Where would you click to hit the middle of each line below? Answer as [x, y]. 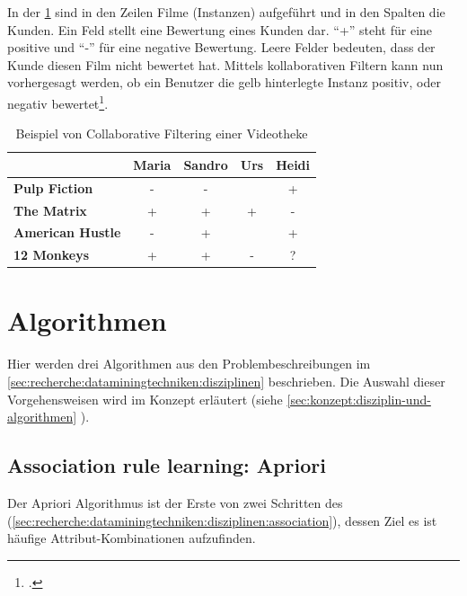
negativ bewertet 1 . [58, 102]
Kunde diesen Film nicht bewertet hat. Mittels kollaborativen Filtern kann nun [225, 64]
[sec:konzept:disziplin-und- [359, 399]
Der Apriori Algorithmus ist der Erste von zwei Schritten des [175, 502]
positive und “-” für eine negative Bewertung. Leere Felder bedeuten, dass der [221, 47]
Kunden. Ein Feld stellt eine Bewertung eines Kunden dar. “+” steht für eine [220, 29]
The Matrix [50, 210]
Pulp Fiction [53, 187]
